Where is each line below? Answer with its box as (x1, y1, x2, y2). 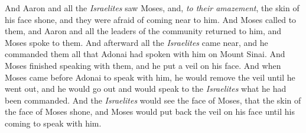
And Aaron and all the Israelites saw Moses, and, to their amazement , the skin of (5, 2, 300, 14)
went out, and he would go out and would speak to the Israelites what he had (5, 82, 287, 95)
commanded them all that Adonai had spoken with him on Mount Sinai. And (5, 48, 285, 60)
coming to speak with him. (5, 117, 102, 129)
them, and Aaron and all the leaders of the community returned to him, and (5, 25, 282, 37)
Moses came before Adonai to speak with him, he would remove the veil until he (5, 71, 295, 83)
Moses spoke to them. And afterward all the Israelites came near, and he (5, 36, 268, 48)
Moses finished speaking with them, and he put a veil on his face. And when (5, 59, 281, 71)
